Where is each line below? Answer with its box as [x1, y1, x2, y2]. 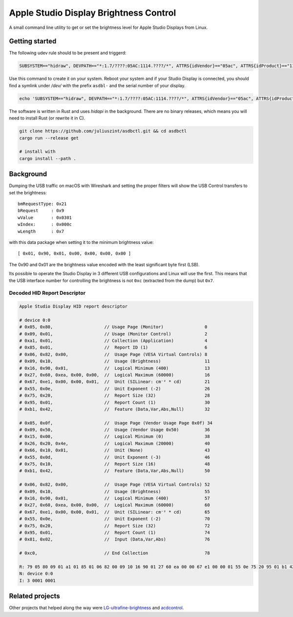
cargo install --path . [19, 156, 77, 161]
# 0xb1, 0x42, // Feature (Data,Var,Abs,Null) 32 [19, 406, 210, 412]
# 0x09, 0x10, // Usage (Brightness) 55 [19, 489, 210, 494]
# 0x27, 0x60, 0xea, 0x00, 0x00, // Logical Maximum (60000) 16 [19, 372, 210, 378]
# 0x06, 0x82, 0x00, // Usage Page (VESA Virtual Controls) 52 [19, 482, 210, 487]
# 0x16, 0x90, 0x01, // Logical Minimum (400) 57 [19, 496, 210, 501]
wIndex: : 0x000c [18, 222, 72, 227]
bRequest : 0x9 [18, 208, 64, 214]
